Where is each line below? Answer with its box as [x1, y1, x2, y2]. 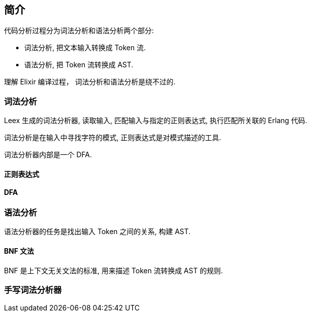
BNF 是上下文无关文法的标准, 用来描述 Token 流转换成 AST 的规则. [4, 266, 223, 275]
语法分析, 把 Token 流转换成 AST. [24, 60, 134, 69]
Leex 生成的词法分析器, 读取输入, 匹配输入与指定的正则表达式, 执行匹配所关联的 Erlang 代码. [4, 116, 307, 125]
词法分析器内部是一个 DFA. [4, 150, 92, 159]
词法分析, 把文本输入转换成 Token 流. [24, 43, 146, 52]
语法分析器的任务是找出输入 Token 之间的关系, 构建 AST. [4, 227, 191, 236]
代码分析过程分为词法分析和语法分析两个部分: [4, 26, 154, 35]
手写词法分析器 [4, 284, 62, 295]
